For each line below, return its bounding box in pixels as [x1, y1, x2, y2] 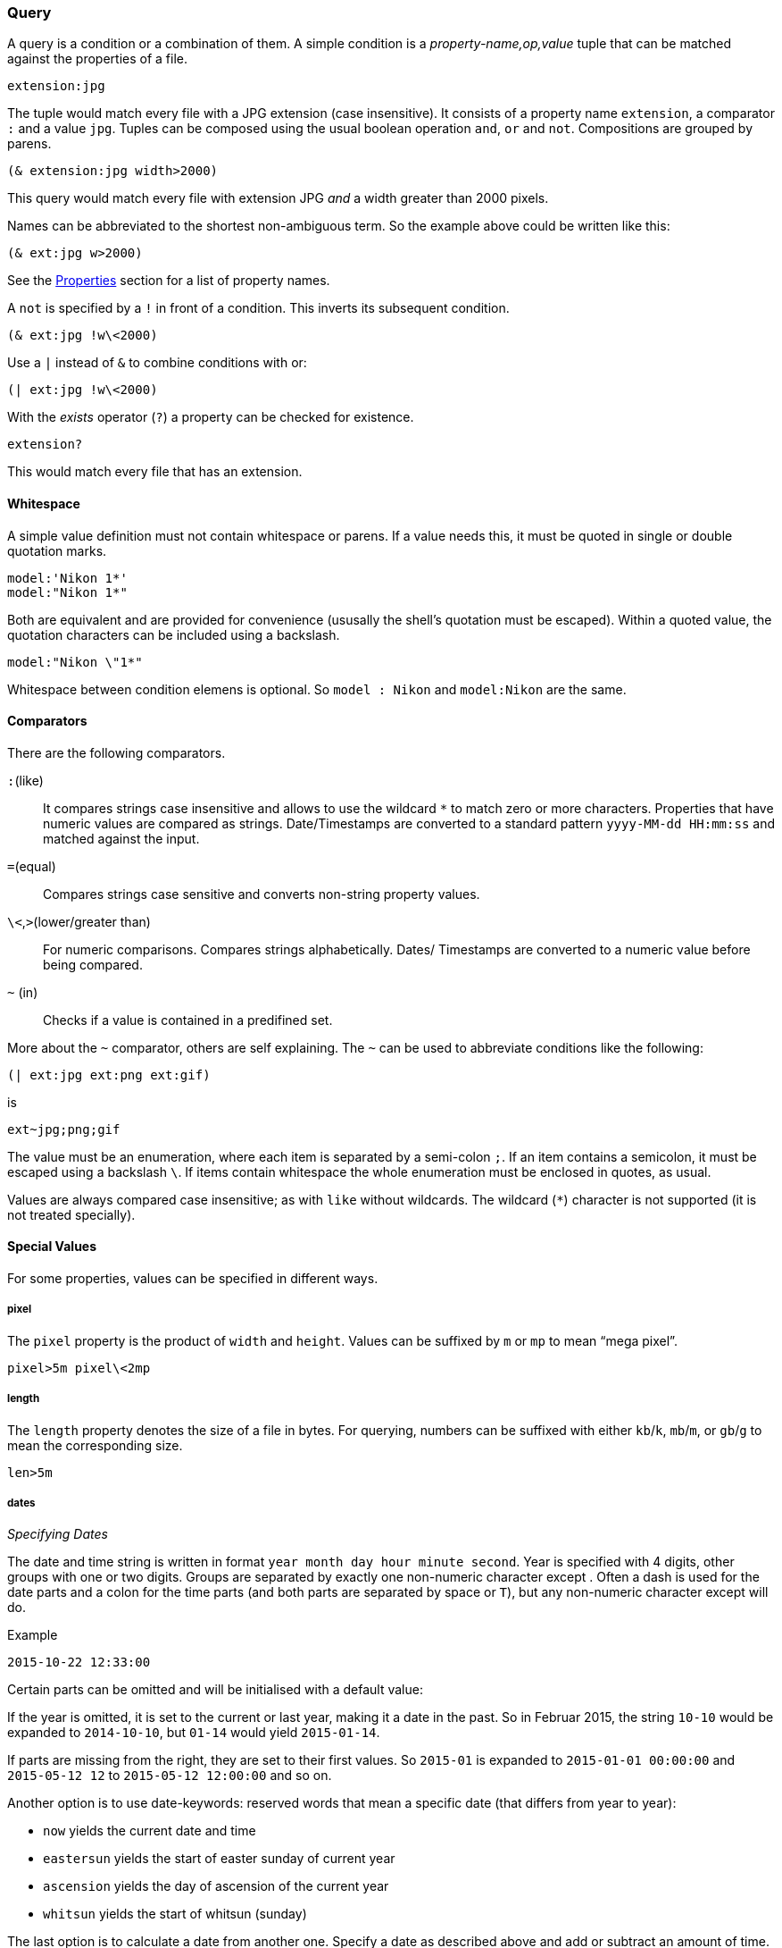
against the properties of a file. [7, 51, 187, 67]
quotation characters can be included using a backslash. [7, 626, 340, 642]
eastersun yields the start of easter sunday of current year [43, 1851, 395, 1867]
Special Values [7, 1238, 97, 1255]
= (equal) [7, 858, 56, 874]
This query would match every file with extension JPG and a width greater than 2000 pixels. [7, 190, 549, 206]
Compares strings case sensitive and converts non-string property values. [43, 886, 480, 902]
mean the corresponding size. [7, 1437, 183, 1453]
